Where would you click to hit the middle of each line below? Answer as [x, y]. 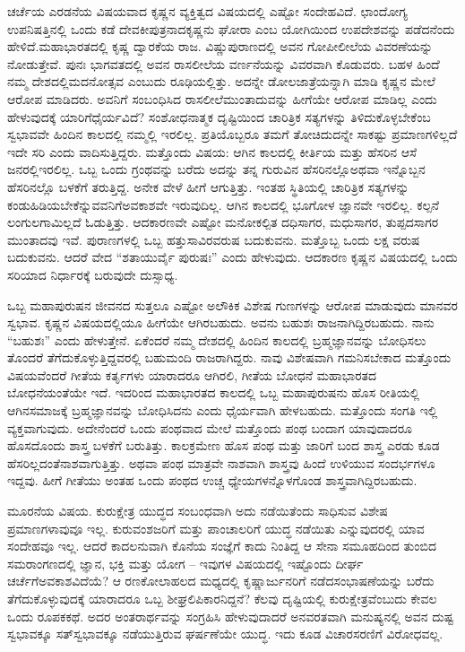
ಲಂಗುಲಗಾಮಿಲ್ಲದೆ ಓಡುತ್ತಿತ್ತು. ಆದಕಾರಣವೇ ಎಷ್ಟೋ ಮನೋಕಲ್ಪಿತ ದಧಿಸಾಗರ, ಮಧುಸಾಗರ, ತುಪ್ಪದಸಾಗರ [223, 222]
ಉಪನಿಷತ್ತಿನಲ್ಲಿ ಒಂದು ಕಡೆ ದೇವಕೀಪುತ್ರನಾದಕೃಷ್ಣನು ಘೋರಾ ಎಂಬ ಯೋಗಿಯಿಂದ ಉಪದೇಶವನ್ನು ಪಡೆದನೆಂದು [231, 28]
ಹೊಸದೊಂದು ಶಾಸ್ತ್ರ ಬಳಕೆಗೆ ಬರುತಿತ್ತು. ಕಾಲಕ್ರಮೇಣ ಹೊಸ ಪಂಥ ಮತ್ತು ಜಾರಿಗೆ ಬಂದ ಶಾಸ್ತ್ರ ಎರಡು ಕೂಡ [224, 445]
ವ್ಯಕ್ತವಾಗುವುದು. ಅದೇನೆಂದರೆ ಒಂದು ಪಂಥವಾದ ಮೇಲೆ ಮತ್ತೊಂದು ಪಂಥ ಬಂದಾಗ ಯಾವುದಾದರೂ [210, 427]
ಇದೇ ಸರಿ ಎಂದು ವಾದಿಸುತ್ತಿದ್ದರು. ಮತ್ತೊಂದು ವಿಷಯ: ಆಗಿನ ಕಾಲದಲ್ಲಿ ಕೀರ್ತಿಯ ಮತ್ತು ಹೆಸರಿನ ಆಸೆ [212, 151]
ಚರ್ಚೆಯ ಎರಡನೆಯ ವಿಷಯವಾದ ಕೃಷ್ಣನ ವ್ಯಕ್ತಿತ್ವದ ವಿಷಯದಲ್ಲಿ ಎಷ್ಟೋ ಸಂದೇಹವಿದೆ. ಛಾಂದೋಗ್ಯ [207, 11]
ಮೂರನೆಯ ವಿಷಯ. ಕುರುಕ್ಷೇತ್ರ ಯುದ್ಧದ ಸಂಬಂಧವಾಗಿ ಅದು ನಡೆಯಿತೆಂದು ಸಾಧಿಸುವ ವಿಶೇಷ [198, 511]
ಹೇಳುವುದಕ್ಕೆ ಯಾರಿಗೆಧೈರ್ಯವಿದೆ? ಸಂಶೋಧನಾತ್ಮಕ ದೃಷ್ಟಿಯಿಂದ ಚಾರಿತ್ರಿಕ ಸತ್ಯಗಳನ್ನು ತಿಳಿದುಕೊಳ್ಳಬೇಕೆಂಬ [219, 116]
